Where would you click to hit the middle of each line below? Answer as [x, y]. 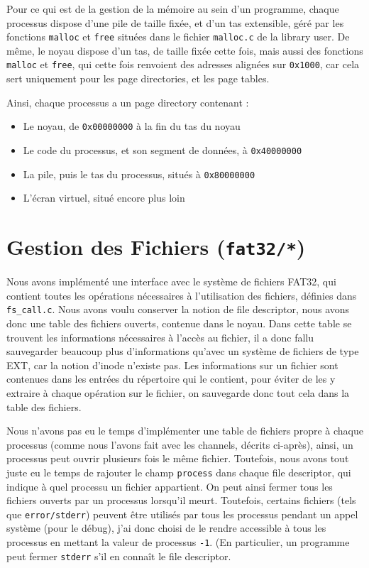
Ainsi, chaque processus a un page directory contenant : [128, 102]
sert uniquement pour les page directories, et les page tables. [138, 78]
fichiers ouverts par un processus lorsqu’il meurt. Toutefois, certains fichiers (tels [181, 500]
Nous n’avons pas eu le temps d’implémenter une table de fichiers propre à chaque [185, 431]
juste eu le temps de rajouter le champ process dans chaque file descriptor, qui [179, 472]
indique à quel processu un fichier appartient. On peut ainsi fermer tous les [170, 486]
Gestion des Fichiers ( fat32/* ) [156, 247]
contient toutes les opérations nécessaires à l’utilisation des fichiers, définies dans [182, 295]
